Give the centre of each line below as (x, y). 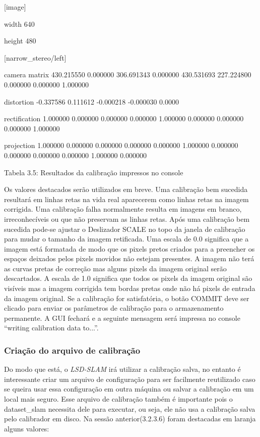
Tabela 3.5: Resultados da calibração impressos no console (94, 172)
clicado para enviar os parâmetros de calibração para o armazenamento (114, 308)
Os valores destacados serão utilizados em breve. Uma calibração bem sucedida (126, 189)
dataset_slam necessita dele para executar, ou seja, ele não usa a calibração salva (130, 408)
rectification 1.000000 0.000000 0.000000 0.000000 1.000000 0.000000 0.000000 (124, 118)
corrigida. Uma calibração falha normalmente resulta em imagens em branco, (123, 209)
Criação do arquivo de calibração (72, 350)
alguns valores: (27, 428)
